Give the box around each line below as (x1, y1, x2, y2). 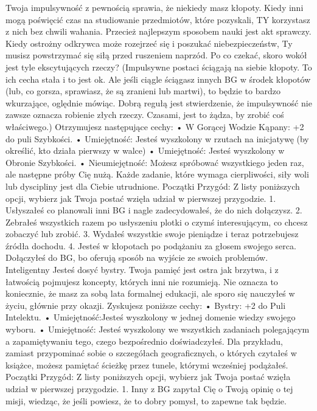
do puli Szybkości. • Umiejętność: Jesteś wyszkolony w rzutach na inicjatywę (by (5, 132, 309, 145)
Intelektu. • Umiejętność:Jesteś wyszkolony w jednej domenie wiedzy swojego (5, 311, 296, 323)
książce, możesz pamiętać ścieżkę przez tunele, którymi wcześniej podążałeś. (5, 358, 288, 371)
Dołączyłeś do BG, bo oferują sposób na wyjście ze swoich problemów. (5, 251, 268, 264)
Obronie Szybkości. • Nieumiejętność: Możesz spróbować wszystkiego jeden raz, (5, 156, 304, 168)
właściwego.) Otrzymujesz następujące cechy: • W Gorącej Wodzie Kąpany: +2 (5, 120, 304, 133)
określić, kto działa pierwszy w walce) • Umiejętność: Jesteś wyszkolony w (5, 144, 285, 157)
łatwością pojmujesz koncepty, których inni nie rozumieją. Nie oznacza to (5, 275, 278, 288)
